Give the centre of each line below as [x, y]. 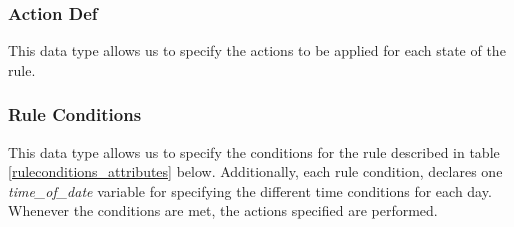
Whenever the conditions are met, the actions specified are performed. [223, 210]
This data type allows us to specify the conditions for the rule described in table [254, 151]
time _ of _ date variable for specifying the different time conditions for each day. [250, 190]
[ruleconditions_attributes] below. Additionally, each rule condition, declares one [255, 171]
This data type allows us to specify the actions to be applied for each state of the [257, 50]
